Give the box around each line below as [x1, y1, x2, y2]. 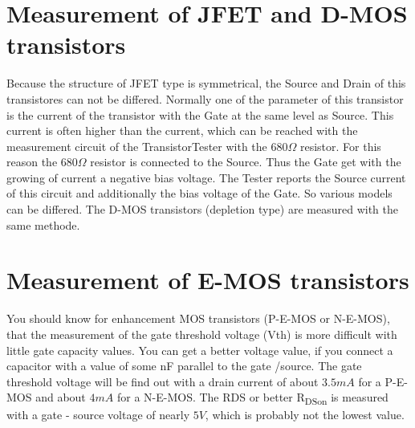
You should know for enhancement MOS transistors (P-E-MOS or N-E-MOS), [6, 310, 390, 327]
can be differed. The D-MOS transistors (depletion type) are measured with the [6, 201, 398, 218]
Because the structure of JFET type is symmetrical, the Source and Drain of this [6, 75, 406, 92]
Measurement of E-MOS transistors [6, 263, 409, 296]
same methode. [6, 216, 80, 233]
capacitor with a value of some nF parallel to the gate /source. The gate [6, 357, 362, 374]
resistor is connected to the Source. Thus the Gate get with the [90, 153, 401, 170]
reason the [6, 153, 58, 170]
